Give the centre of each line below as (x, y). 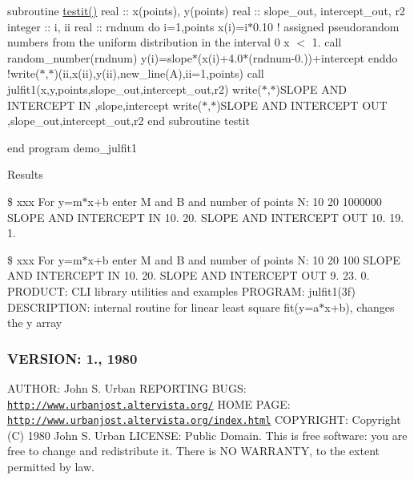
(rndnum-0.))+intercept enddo (323, 57)
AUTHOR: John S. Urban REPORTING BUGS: (127, 387)
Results (25, 174)
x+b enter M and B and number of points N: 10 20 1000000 (235, 201)
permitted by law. (51, 466)
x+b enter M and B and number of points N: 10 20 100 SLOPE (244, 259)
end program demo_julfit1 (72, 147)
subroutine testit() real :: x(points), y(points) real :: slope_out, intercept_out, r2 (206, 10)
